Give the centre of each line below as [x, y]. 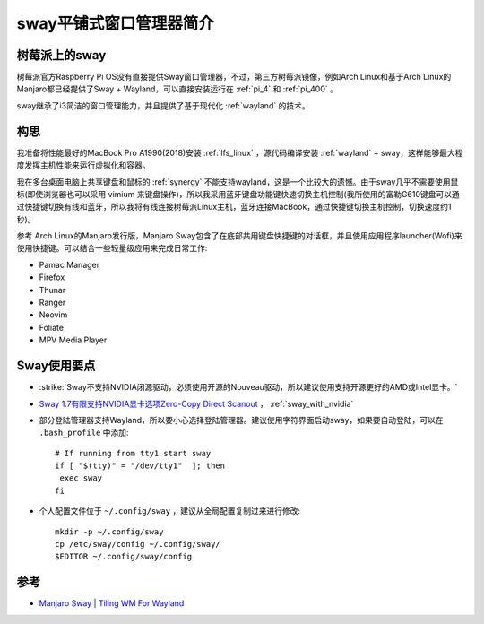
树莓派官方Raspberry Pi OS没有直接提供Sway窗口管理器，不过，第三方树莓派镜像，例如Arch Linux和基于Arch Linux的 [234, 77]
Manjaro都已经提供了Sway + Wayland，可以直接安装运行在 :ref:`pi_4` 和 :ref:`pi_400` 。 [177, 89]
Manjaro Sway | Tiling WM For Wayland [112, 603]
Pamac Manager [69, 264]
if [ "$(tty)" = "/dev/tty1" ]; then [140, 466]
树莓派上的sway [61, 55]
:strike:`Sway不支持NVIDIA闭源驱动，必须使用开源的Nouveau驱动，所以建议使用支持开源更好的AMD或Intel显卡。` [248, 387]
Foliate [52, 327]
